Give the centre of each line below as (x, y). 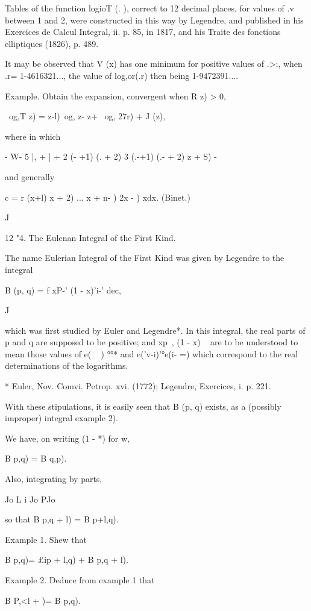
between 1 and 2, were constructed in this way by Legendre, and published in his (154, 20)
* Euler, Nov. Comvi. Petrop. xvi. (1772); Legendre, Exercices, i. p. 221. (138, 386)
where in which (33, 136)
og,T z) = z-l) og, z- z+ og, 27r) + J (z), (87, 116)
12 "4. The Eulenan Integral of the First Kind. (90, 237)
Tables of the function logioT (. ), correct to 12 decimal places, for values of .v (149, 8)
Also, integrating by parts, (54, 479)
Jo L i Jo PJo (30, 499)
